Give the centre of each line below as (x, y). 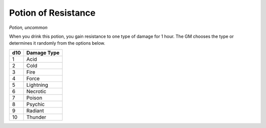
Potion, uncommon (28, 27)
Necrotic (36, 91)
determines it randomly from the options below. (57, 43)
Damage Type (43, 52)
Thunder (36, 117)
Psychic (35, 104)
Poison (34, 98)
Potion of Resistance (52, 13)
